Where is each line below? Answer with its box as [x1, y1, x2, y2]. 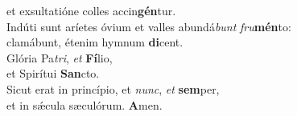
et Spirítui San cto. [6, 65, 100, 82]
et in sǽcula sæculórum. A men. [6, 96, 163, 113]
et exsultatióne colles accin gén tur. [6, 2, 176, 18]
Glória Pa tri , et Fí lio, [6, 49, 113, 66]
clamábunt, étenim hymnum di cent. [6, 34, 184, 50]
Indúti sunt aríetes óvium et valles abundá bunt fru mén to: [6, 18, 291, 34]
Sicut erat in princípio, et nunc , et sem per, [6, 80, 220, 97]
